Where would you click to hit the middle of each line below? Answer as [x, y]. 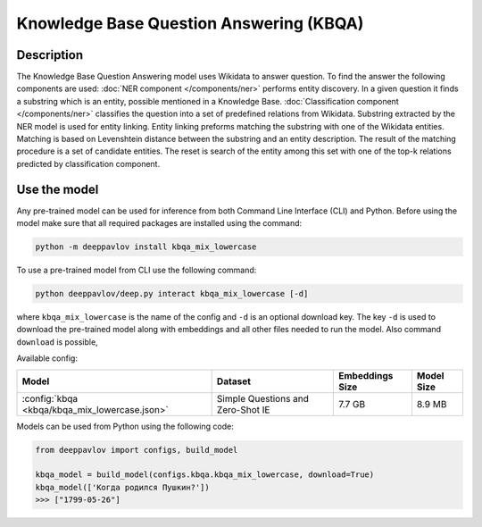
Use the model [58, 189]
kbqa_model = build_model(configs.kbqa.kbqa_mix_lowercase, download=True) [205, 475]
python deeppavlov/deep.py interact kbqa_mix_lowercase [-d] [172, 294]
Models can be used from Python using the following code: [125, 426]
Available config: [47, 358]
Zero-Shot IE [243, 409]
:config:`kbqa [50, 398]
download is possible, [57, 342]
